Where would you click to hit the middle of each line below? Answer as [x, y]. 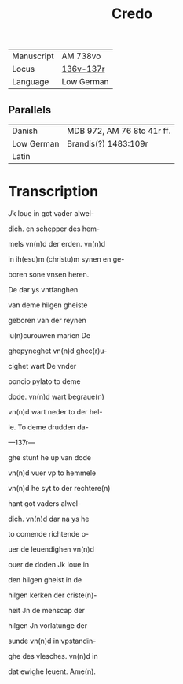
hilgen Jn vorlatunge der [48, 625]
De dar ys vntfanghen [43, 289]
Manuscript [33, 56]
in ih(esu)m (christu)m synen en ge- [66, 259]
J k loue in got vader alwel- [51, 213]
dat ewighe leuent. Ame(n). [52, 671]
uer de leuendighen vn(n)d [51, 549]
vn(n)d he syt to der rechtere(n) [59, 488]
